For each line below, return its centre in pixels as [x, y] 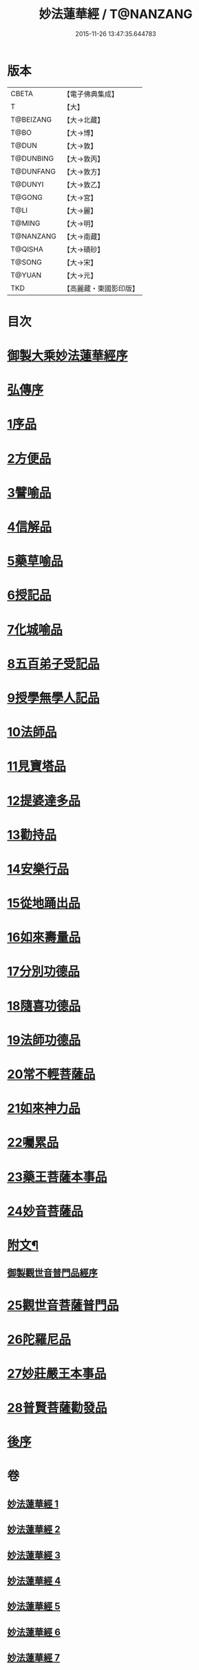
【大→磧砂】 [84, 250]
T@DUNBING [32, 158]
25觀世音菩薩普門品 [63, 1305]
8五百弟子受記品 [53, 664]
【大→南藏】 [84, 236]
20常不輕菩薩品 [51, 1074]
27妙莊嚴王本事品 [57, 1373]
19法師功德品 [44, 1040]
